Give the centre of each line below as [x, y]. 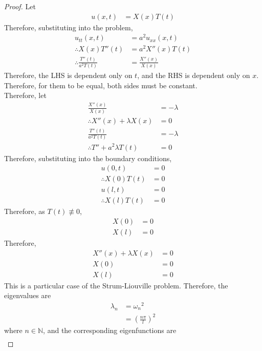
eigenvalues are [28, 295]
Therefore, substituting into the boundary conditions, [88, 158]
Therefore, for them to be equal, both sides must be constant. [101, 85]
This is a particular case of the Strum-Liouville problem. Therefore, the [116, 285]
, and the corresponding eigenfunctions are [110, 330]
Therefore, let [25, 95]
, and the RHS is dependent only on [194, 75]
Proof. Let [20, 6]
